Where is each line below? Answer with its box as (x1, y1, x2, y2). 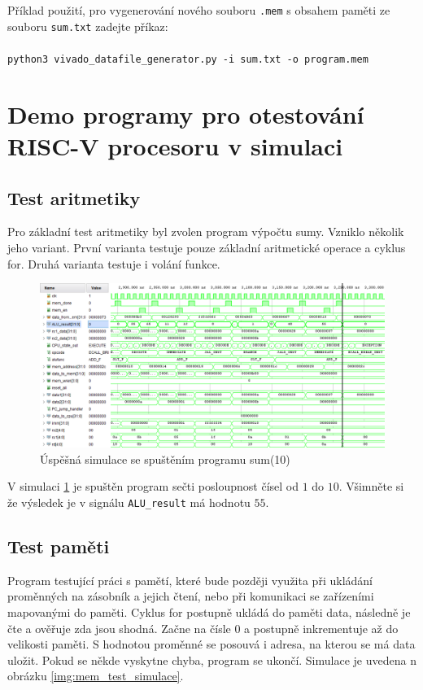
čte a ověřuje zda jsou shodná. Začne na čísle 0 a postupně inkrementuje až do (7, 619, 399, 636)
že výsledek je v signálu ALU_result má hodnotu (7, 493, 251, 510)
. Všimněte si (338, 478, 404, 495)
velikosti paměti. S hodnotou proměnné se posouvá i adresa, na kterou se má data (7, 635, 416, 653)
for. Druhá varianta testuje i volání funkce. (7, 255, 220, 272)
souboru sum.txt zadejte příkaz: (7, 17, 168, 34)
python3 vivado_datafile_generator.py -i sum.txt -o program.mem (7, 53, 368, 65)
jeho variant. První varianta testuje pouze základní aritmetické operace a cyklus (7, 238, 406, 255)
